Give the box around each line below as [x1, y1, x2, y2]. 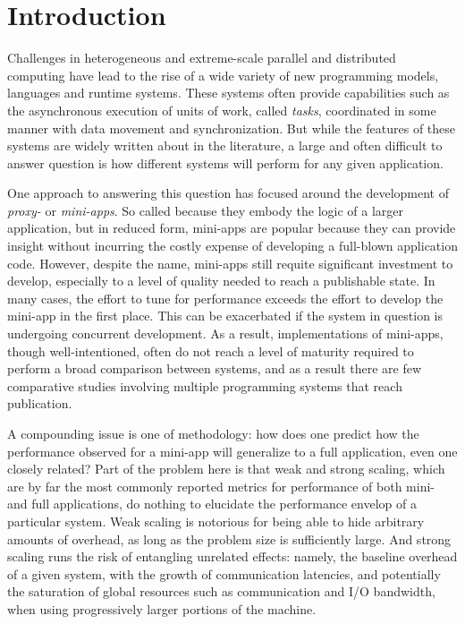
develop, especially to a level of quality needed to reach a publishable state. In [7, 271, 435, 290]
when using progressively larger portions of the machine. [7, 599, 317, 618]
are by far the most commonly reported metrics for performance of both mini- [7, 476, 435, 495]
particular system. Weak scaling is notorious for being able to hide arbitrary [7, 511, 425, 530]
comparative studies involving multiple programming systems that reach [7, 376, 402, 395]
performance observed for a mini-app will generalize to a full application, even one [7, 441, 458, 460]
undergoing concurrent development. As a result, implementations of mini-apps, [7, 324, 444, 343]
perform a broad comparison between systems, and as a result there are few [7, 359, 422, 378]
